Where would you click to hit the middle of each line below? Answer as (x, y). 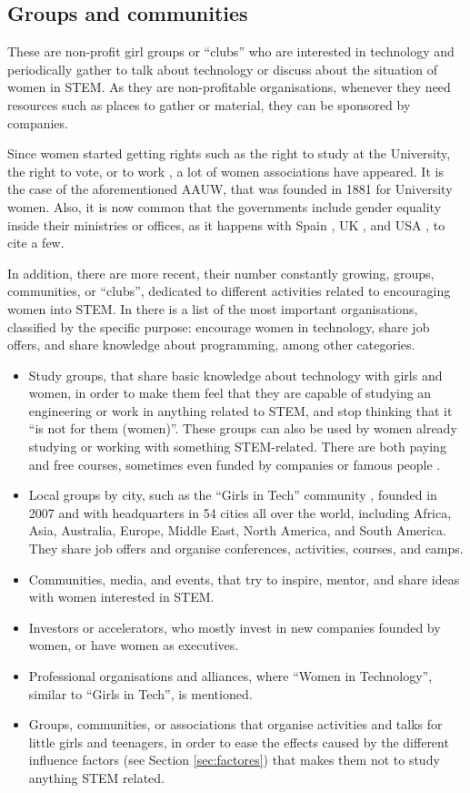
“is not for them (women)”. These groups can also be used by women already (243, 428)
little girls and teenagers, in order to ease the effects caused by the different (239, 742)
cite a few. (36, 243)
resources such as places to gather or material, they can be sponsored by (209, 104)
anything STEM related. (97, 777)
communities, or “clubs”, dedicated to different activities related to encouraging (229, 291)
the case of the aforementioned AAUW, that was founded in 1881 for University (230, 189)
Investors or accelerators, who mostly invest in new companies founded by (235, 627)
